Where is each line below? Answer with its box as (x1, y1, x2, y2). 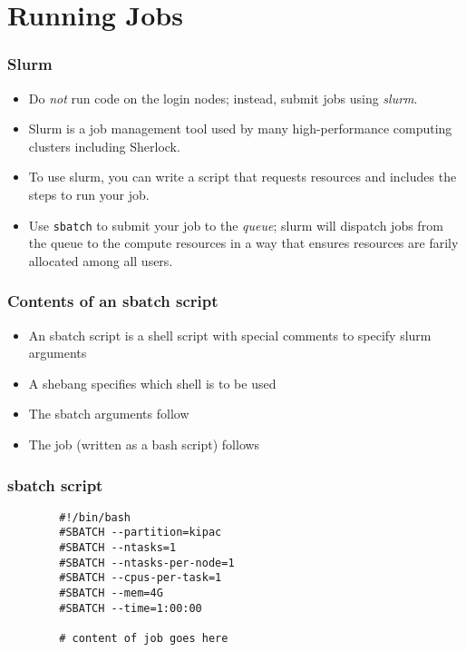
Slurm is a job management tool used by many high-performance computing (28, 119, 452, 138)
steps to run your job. (28, 184, 150, 203)
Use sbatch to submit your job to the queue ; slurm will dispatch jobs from (28, 215, 443, 234)
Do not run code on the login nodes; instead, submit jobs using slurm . (28, 88, 418, 107)
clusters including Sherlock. (28, 136, 180, 155)
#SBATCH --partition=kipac (59, 526, 222, 539)
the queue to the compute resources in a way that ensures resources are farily (28, 233, 459, 252)
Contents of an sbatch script (7, 290, 218, 312)
